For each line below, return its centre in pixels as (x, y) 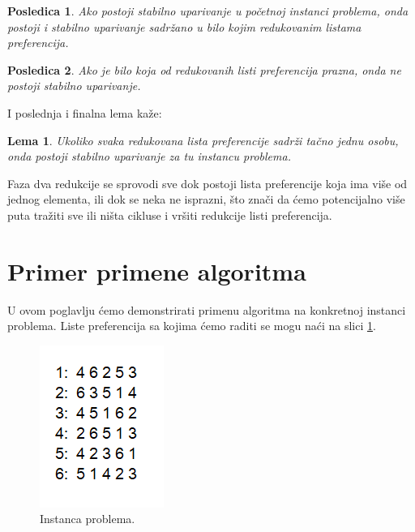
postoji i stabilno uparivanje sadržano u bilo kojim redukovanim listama (184, 26)
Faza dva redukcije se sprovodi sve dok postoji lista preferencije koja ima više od (207, 183)
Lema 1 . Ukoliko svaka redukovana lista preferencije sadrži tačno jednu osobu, (203, 140)
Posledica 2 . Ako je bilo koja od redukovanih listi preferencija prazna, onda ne (204, 69)
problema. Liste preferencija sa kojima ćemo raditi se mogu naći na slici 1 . (192, 326)
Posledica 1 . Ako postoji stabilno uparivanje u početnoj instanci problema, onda (208, 11)
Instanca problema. (88, 519)
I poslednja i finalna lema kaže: (85, 112)
